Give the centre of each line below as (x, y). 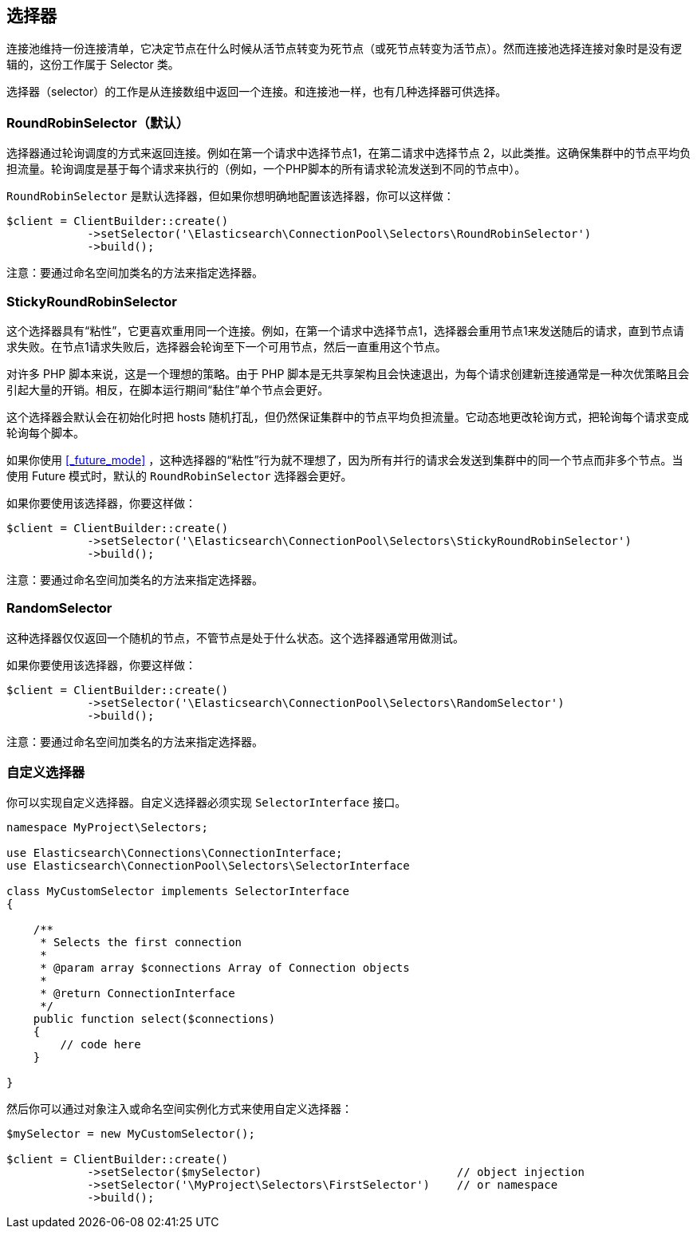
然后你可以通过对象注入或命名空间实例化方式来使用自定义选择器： (179, 1109)
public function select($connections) (154, 1019)
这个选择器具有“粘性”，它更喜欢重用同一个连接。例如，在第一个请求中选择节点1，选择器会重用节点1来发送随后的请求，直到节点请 (345, 330)
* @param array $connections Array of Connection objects (225, 968)
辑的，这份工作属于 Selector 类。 (93, 65)
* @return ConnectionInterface (138, 994)
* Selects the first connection (141, 943)
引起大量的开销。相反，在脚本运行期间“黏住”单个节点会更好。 (168, 389)
